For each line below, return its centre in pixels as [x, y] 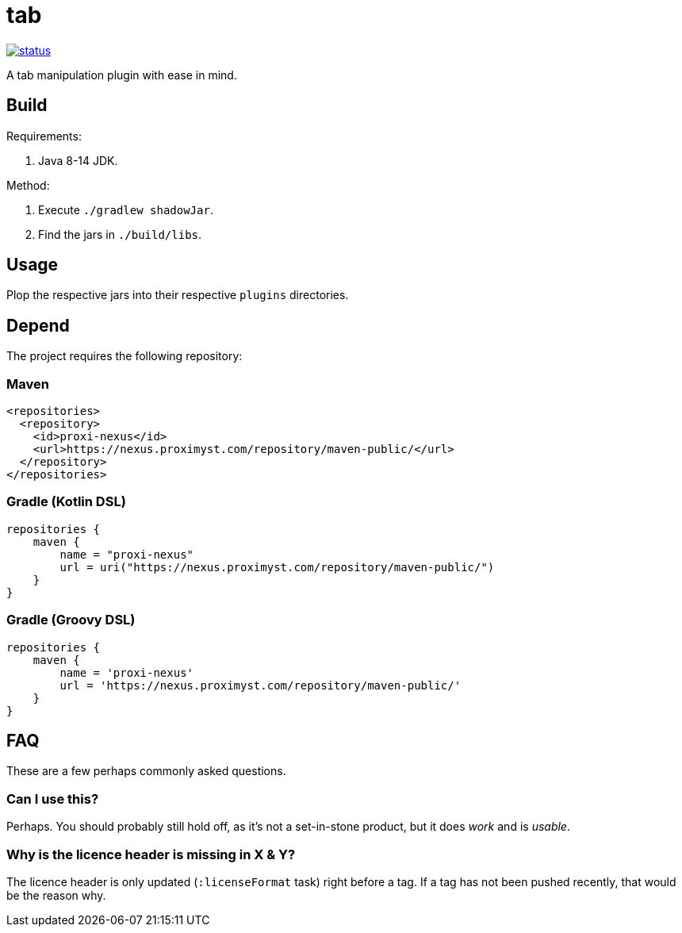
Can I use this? [53, 799]
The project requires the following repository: [125, 356]
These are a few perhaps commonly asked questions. [146, 771]
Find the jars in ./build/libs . [120, 234]
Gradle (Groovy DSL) [71, 620]
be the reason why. [56, 895]
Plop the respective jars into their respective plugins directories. [178, 295]
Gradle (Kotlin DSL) [66, 502]
